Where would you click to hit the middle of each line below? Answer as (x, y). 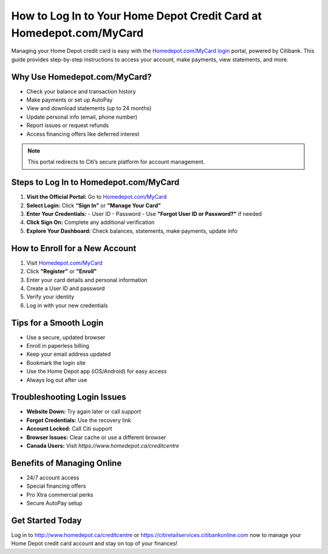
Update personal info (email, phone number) (82, 117)
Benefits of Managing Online (67, 463)
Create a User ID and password (66, 288)
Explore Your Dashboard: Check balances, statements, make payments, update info (132, 230)
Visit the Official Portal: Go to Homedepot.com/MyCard (97, 197)
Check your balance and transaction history (81, 91)
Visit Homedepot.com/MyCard (64, 263)
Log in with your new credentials (67, 305)
